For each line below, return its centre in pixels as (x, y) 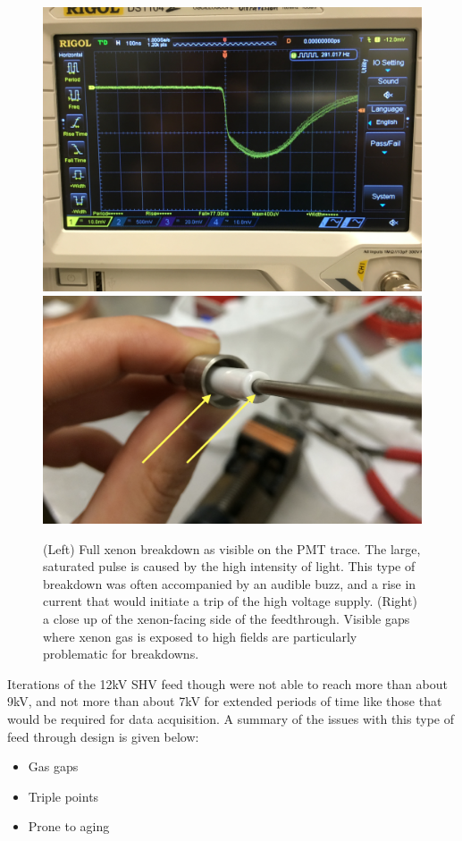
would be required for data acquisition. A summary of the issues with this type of (231, 719)
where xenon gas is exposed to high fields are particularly (200, 636)
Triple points (63, 796)
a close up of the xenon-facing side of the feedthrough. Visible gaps (227, 619)
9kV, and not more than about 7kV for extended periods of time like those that (225, 701)
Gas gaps (53, 766)
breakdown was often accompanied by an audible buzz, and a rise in (230, 583)
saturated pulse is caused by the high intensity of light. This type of (229, 566)
